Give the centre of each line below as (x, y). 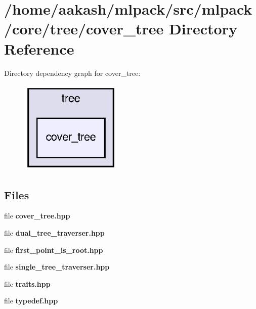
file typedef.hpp (31, 301)
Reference (39, 48)
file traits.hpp (27, 283)
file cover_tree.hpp (37, 216)
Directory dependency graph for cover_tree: (72, 73)
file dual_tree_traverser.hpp (54, 232)
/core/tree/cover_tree (84, 29)
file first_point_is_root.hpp (54, 250)
